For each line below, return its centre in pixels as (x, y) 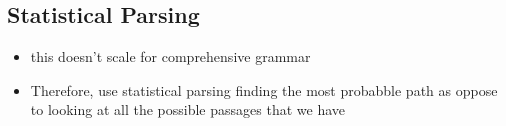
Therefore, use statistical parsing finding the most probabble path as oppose (264, 89)
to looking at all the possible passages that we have (187, 109)
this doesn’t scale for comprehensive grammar (170, 56)
